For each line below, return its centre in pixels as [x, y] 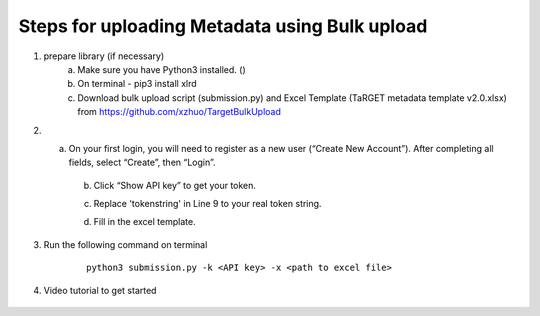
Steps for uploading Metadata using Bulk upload [223, 26]
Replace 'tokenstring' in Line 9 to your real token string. [207, 204]
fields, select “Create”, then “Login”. [142, 162]
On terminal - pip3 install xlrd [137, 84]
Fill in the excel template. [144, 222]
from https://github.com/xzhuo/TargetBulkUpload [179, 112]
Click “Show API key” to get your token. [175, 185]
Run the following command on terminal [125, 244]
